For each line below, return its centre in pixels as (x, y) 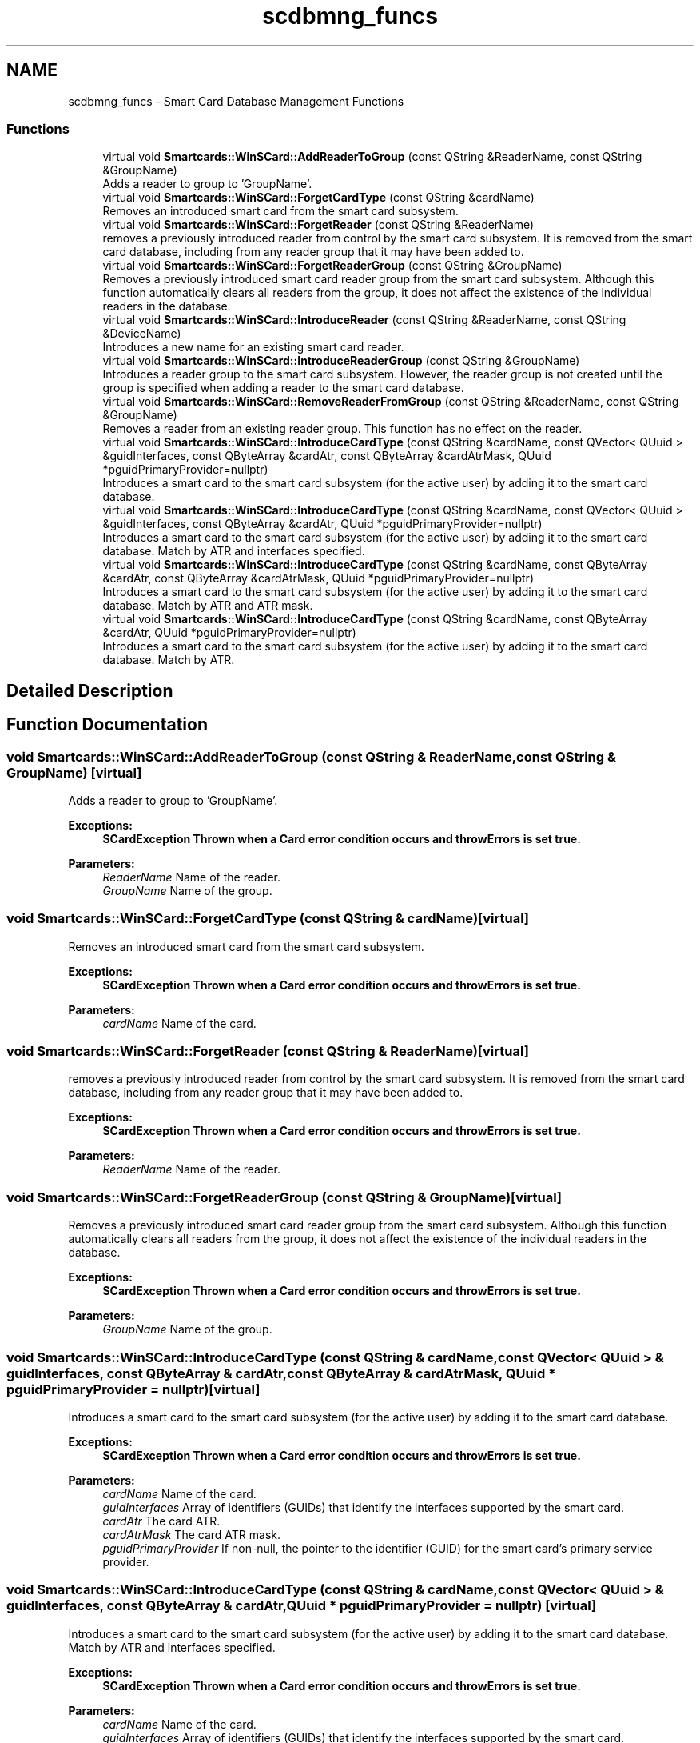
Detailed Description (90, 690)
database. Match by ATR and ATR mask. (208, 606)
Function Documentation (107, 725)
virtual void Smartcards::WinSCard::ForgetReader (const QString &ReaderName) (318, 225)
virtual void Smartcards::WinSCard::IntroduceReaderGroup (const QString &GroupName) (341, 361)
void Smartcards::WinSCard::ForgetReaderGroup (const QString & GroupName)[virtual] (284, 1197)
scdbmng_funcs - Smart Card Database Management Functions (236, 101)
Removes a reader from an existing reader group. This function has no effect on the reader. (342, 429)
